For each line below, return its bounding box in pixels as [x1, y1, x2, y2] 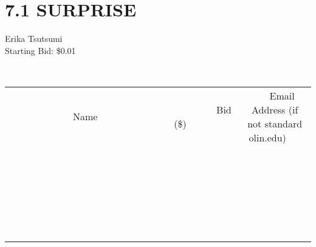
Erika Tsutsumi [5, 32, 63, 45]
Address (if [252, 102, 298, 117]
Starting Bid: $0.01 [5, 44, 76, 56]
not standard [247, 116, 303, 130]
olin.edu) [249, 130, 286, 144]
